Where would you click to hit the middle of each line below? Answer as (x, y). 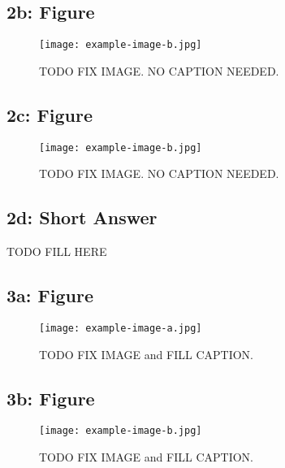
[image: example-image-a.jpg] (121, 328)
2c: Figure (50, 114)
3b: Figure (51, 398)
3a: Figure (50, 295)
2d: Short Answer (82, 217)
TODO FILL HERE (57, 251)
